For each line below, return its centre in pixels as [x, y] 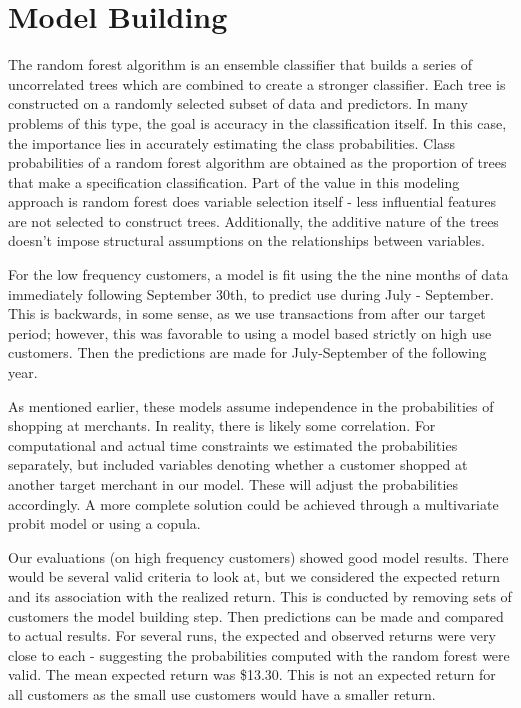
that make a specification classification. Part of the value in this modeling [234, 181]
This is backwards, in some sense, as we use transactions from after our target [247, 313]
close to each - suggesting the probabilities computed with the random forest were [259, 654]
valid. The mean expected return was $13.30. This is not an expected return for [252, 674]
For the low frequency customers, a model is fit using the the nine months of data [258, 274]
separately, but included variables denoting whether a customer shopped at [238, 464]
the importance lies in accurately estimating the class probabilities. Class [232, 142]
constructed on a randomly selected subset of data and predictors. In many [238, 103]
